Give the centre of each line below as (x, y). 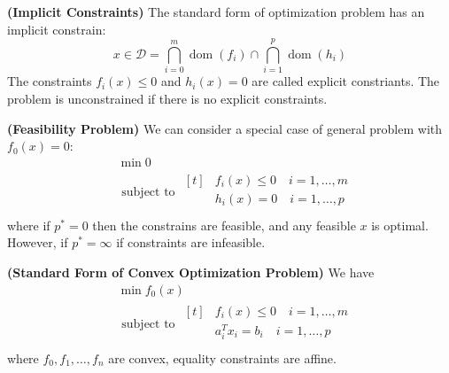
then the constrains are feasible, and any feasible (224, 225)
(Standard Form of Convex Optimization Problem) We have (191, 272)
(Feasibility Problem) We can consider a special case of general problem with (225, 128)
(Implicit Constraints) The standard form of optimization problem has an (216, 12)
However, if (38, 242)
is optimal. (400, 225)
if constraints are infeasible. (191, 242)
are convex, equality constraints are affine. (222, 358)
